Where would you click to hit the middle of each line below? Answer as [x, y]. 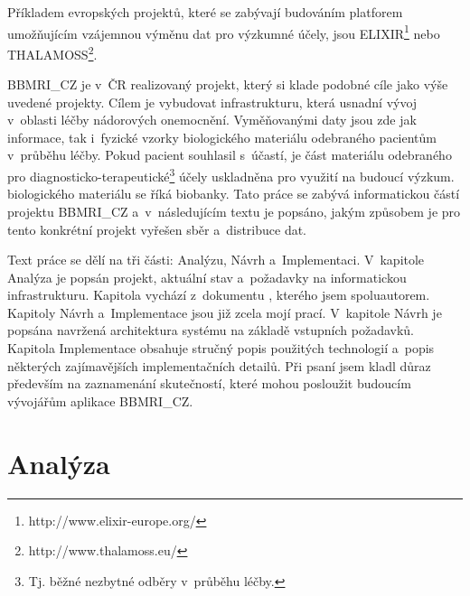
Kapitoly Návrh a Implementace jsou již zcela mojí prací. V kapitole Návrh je [225, 312]
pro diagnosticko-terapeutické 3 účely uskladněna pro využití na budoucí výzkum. [231, 175]
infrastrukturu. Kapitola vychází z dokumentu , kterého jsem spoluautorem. [219, 295]
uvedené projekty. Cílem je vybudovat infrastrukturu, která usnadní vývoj [212, 102]
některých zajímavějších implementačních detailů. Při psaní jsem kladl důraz [219, 365]
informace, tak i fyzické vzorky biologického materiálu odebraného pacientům [222, 137]
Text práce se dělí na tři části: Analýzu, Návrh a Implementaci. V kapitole [216, 260]
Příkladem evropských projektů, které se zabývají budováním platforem [205, 12]
